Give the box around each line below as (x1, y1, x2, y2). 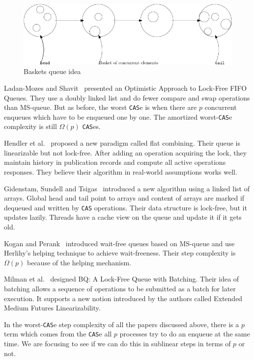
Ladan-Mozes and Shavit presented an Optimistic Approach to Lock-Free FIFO (4, 82, 247, 93)
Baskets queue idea (24, 66, 81, 77)
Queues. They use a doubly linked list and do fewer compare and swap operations (4, 92, 250, 103)
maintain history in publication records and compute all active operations (4, 157, 226, 167)
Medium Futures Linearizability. (4, 303, 101, 313)
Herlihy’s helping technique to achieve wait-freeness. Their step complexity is (4, 248, 236, 258)
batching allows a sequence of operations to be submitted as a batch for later (4, 283, 236, 293)
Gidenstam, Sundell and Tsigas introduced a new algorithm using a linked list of (4, 183, 250, 193)
